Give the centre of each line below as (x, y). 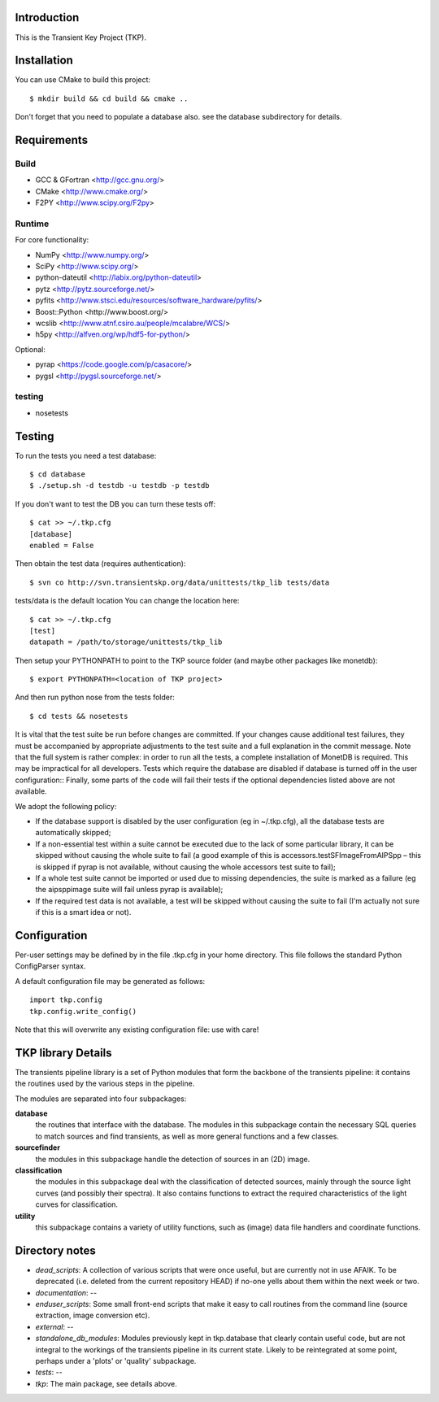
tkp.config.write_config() (83, 1011)
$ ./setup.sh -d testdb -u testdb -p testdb (120, 485)
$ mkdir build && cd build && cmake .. (109, 98)
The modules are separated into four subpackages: (101, 1099)
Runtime (32, 224)
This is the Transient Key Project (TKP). (80, 37)
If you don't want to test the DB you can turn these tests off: (115, 503)
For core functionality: (52, 240)
